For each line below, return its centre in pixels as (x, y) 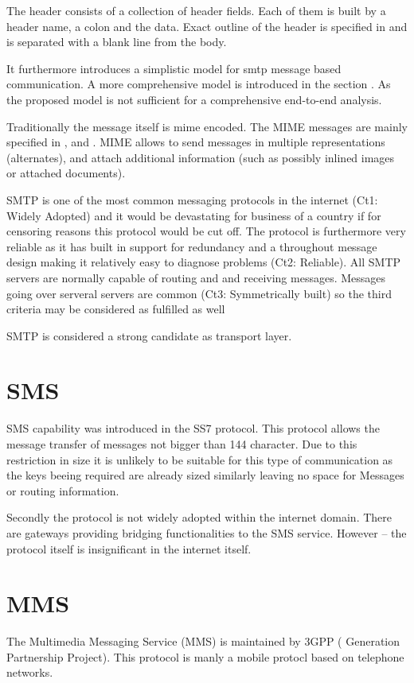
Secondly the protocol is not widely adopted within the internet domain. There (199, 517)
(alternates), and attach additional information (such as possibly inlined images (201, 157)
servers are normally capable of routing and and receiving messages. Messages (196, 277)
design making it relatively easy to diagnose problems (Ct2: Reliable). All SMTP (204, 262)
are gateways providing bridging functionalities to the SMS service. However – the (207, 532)
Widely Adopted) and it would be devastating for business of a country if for (194, 215)
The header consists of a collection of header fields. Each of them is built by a (196, 10)
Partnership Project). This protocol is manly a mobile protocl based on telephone (205, 656)
